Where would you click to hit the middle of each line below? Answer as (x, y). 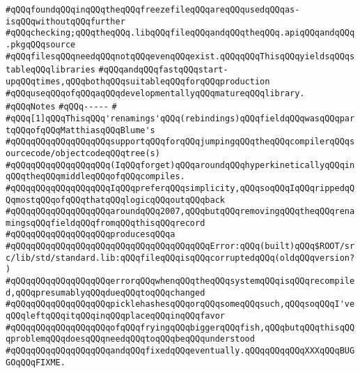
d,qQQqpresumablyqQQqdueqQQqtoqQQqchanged (105, 292)
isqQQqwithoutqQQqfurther (65, 21)
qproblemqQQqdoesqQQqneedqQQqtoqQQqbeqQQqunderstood (130, 339)
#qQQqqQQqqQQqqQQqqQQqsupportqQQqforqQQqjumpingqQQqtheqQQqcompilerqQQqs (180, 142)
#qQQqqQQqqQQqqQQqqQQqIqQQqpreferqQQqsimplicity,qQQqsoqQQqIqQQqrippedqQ (180, 188)
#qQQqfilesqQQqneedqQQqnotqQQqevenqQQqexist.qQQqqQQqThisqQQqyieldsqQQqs (180, 56)
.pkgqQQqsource (41, 44)
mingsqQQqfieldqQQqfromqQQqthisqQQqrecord (105, 223)
